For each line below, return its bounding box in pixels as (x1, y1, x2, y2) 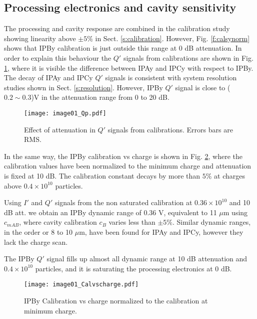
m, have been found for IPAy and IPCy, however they (79, 226, 243, 237)
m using (223, 207, 248, 217)
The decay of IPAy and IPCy (4, 72, 93, 83)
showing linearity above (4, 33, 76, 43)
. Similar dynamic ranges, (172, 217, 251, 227)
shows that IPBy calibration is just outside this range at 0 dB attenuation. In (4, 43, 242, 53)
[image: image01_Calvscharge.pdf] (24, 281, 139, 288)
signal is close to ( (175, 82, 230, 92)
